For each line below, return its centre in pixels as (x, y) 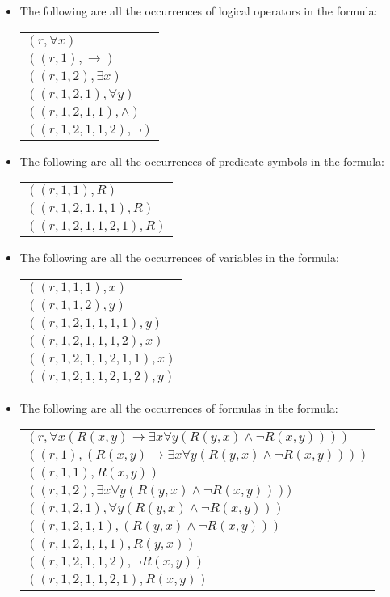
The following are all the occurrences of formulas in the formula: (179, 407)
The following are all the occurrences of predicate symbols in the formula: (202, 161)
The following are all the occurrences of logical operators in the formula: (199, 11)
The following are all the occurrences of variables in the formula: (179, 258)
